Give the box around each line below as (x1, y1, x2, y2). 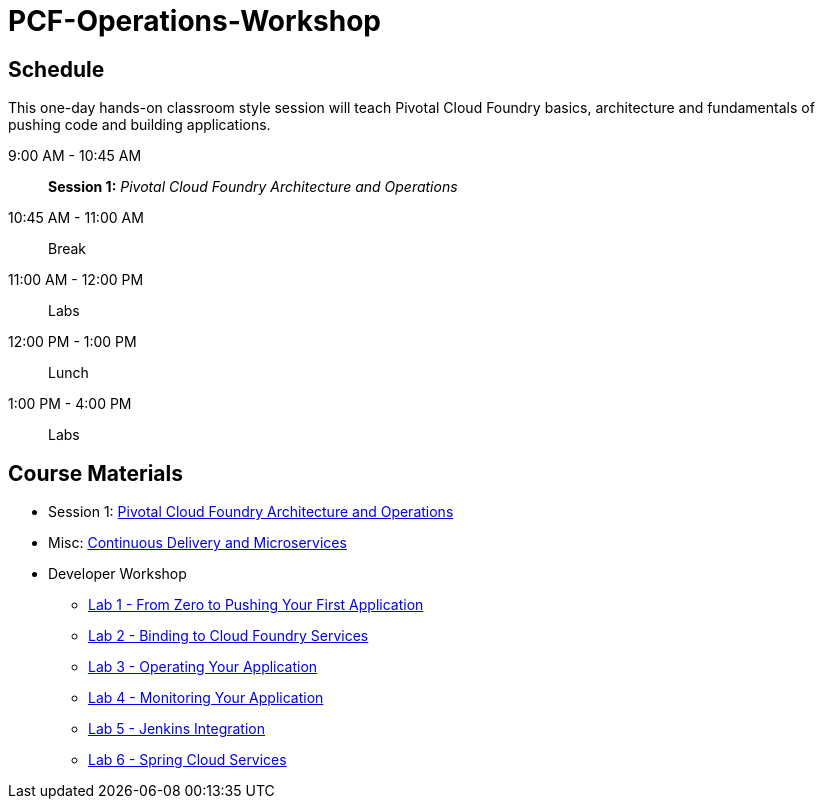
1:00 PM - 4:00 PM (8, 395, 132, 413)
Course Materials (8, 460, 184, 486)
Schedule (8, 56, 105, 82)
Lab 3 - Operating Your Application (88, 658, 318, 676)
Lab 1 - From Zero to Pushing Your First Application (88, 596, 424, 614)
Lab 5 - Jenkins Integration (88, 720, 265, 738)
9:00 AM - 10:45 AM (8, 147, 142, 165)
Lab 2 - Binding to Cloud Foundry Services (88, 627, 369, 645)
